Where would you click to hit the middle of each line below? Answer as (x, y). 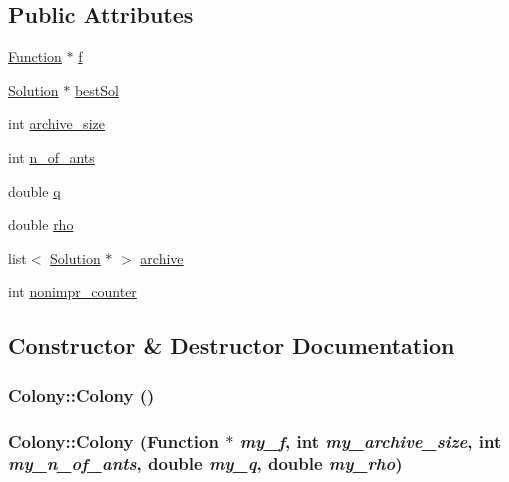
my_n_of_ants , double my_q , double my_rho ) (205, 463)
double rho (41, 224)
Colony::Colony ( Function (113, 440)
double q (34, 190)
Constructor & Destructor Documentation (231, 345)
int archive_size (56, 123)
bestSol (96, 89)
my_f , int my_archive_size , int (370, 440)
